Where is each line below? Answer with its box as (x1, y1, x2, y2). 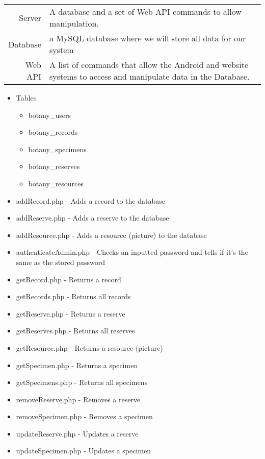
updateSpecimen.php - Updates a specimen (16, 445, 151, 456)
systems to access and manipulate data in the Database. (49, 70, 250, 82)
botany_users (28, 109, 71, 120)
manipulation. (49, 17, 99, 29)
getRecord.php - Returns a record (16, 274, 121, 284)
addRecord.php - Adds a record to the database (16, 195, 165, 206)
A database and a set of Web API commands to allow (49, 6, 242, 17)
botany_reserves (28, 161, 80, 172)
